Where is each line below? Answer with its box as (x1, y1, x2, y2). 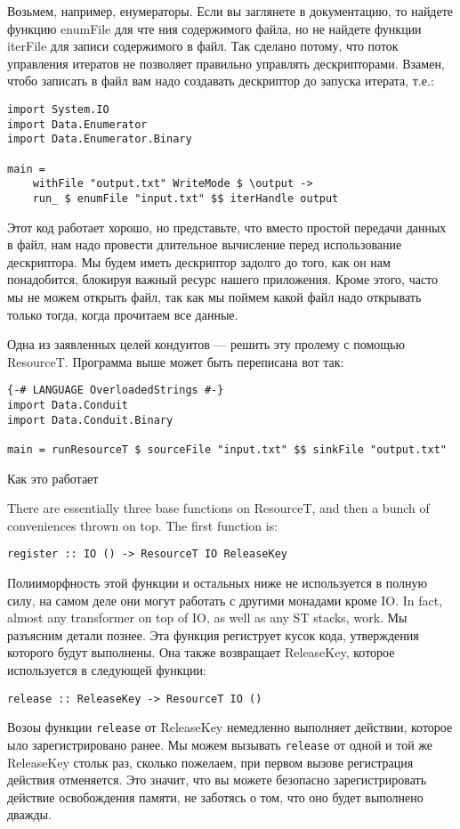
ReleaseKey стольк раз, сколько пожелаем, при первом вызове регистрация (7, 752, 414, 771)
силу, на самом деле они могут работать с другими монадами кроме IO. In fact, (7, 590, 443, 609)
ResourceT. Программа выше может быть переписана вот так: (7, 352, 344, 370)
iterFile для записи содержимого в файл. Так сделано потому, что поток (7, 37, 399, 55)
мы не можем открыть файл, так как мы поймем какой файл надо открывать (7, 287, 422, 305)
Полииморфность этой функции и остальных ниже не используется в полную (7, 573, 428, 592)
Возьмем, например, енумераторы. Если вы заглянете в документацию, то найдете (7, 2, 454, 20)
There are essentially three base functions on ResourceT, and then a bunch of (7, 499, 430, 517)
